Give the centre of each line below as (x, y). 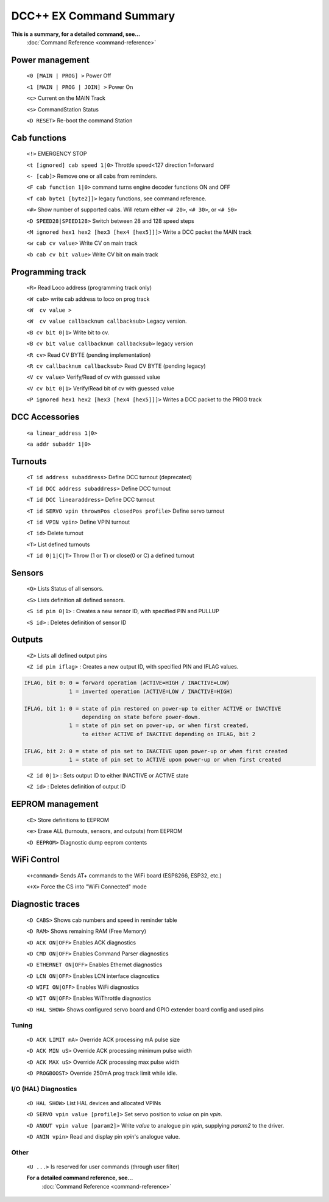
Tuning (22, 1025)
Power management (50, 60)
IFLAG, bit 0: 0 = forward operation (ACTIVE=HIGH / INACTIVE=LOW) (127, 683)
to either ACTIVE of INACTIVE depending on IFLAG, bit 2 (169, 734)
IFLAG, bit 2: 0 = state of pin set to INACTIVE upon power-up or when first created (156, 751)
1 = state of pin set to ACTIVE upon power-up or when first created (175, 759)
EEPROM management (55, 804)
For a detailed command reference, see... (80, 1178)
